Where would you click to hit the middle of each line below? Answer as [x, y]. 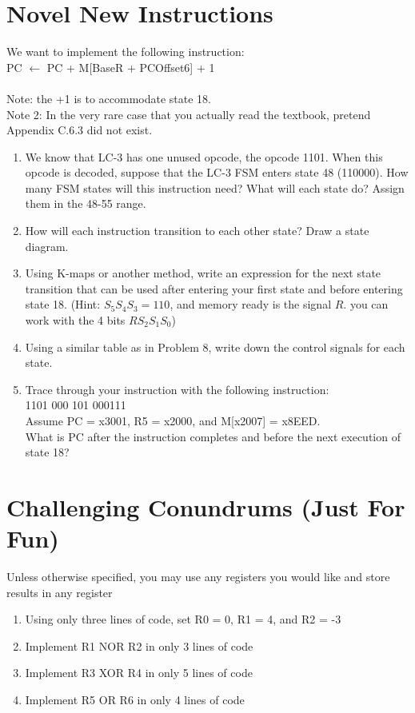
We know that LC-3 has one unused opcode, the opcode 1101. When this [204, 156]
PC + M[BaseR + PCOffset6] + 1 [131, 67]
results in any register [60, 592]
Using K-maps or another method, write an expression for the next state [203, 273]
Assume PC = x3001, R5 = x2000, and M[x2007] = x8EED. [173, 420]
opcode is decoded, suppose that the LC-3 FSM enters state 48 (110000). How [217, 172]
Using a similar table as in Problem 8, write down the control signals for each [215, 347]
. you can [366, 304]
